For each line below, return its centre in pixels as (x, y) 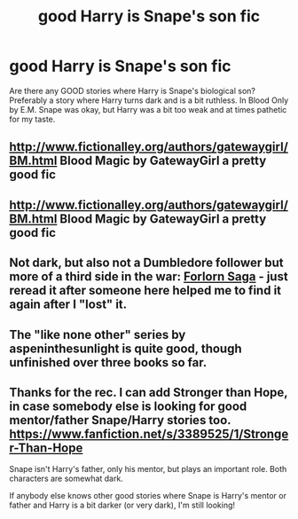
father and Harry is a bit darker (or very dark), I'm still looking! (122, 505)
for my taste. (32, 119)
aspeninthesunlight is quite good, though (125, 348)
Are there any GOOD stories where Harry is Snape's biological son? (132, 90)
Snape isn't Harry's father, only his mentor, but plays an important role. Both (148, 469)
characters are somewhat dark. (67, 479)
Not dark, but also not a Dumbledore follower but (146, 263)
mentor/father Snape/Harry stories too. (120, 420)
